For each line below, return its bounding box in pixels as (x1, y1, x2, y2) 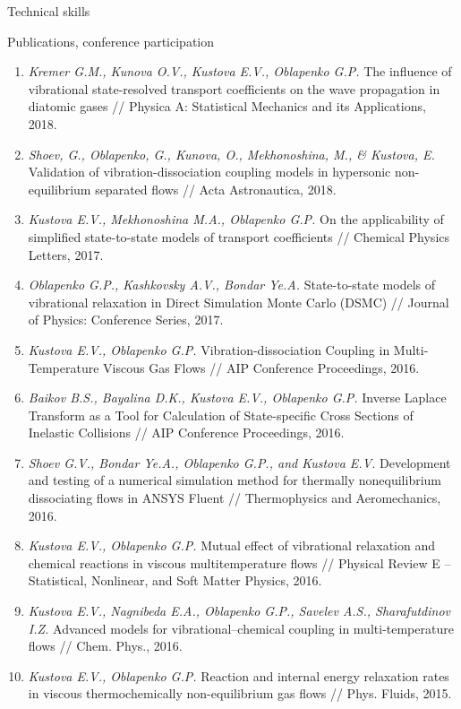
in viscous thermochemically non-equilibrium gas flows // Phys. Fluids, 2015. (28, 684, 452, 703)
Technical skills (7, 2, 90, 20)
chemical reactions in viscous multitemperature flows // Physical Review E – (28, 553, 451, 572)
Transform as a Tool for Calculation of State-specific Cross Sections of (28, 405, 414, 424)
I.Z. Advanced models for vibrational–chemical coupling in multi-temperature (28, 618, 454, 637)
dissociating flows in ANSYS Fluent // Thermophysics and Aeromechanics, (28, 489, 441, 507)
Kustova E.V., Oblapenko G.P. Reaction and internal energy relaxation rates (28, 666, 449, 685)
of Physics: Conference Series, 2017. (28, 310, 224, 329)
